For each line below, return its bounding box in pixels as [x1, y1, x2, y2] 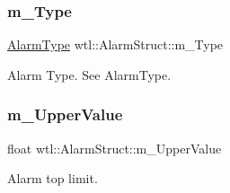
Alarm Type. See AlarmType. [7, 65, 172, 83]
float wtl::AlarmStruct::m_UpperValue [7, 138, 222, 157]
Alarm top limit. [7, 169, 98, 188]
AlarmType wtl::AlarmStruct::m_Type [7, 35, 224, 54]
